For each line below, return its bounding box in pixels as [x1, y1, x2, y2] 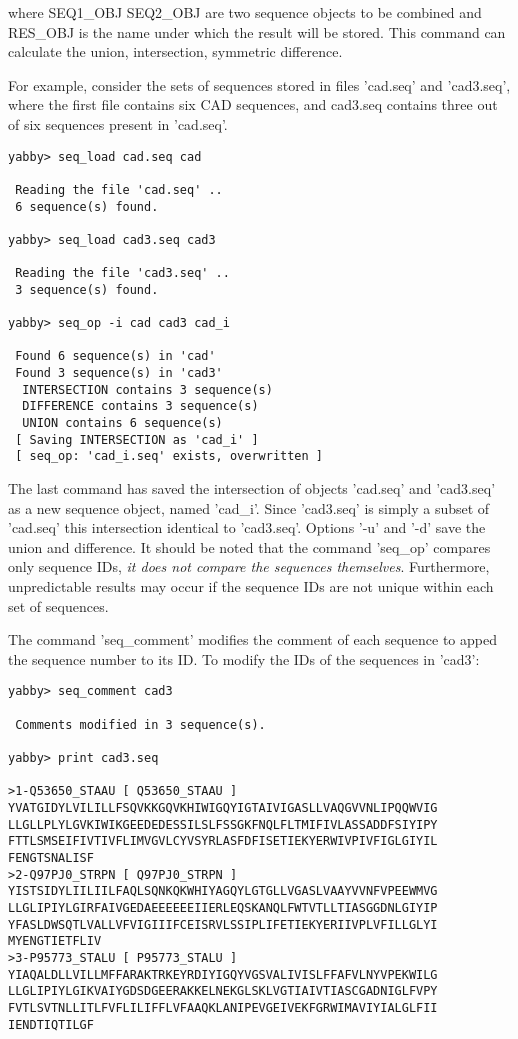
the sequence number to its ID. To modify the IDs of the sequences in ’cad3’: [8, 648, 480, 669]
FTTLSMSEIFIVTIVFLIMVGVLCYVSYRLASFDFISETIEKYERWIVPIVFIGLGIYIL [8, 834, 438, 849]
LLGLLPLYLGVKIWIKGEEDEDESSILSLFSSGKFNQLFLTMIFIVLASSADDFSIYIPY [8, 817, 438, 832]
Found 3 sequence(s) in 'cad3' [15, 366, 223, 381]
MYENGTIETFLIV [8, 934, 102, 949]
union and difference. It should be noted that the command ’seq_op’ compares [8, 536, 491, 557]
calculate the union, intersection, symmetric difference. [8, 41, 343, 62]
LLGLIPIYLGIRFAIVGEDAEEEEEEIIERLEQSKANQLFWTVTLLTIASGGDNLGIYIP [8, 900, 438, 915]
